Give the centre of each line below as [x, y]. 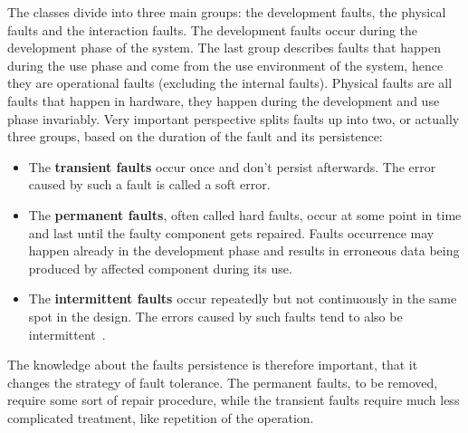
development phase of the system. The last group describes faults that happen [224, 48]
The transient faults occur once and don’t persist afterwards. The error [232, 166]
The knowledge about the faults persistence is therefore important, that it [213, 365]
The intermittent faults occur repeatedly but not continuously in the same [243, 298]
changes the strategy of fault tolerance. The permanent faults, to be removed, [223, 382]
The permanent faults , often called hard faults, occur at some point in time [245, 214]
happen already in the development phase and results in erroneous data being [244, 250]
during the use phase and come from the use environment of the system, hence [225, 65]
